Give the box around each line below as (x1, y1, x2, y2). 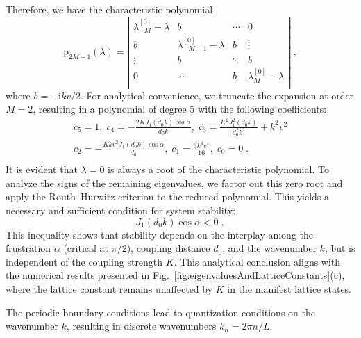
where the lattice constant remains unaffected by (6, 282, 213, 296)
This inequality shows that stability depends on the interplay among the (6, 227, 314, 241)
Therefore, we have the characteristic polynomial (6, 2, 213, 16)
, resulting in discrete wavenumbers (66, 319, 217, 333)
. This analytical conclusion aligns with (174, 254, 341, 268)
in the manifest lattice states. (227, 282, 352, 296)
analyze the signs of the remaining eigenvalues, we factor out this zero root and (6, 175, 343, 190)
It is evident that (6, 162, 78, 177)
